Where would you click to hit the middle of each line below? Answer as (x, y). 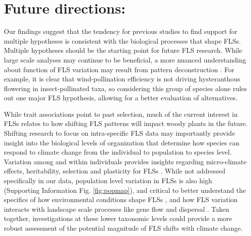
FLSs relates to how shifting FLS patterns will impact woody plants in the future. (126, 123)
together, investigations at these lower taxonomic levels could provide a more (118, 218)
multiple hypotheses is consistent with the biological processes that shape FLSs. (122, 40)
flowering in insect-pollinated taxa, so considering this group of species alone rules (125, 88)
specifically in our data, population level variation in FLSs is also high (108, 181)
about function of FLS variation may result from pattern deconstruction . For (119, 69)
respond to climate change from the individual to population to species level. (118, 152)
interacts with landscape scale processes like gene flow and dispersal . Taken (117, 209)
